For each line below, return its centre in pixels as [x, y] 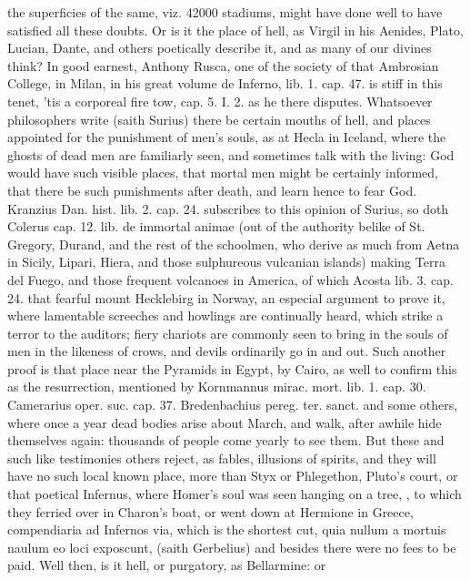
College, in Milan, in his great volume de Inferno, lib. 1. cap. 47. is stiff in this [225, 83]
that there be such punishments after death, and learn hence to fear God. [212, 190]
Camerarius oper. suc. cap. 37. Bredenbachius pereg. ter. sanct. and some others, [233, 405]
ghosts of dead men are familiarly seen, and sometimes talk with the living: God [231, 154]
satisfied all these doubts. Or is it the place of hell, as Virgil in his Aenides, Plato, [235, 30]
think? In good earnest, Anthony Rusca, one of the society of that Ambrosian [223, 65]
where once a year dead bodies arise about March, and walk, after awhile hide [225, 422]
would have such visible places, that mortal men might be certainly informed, [223, 173]
